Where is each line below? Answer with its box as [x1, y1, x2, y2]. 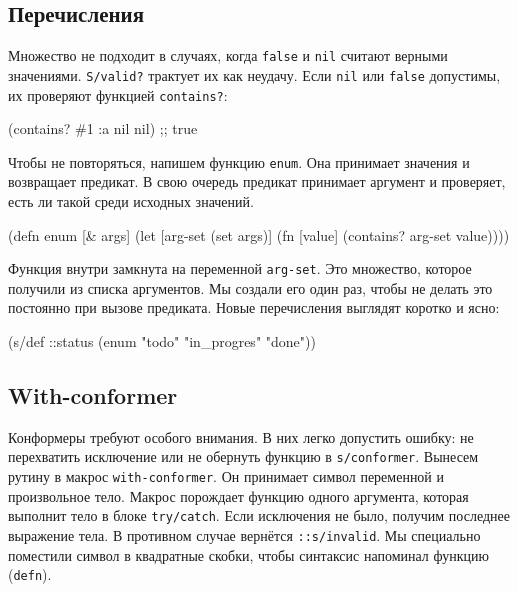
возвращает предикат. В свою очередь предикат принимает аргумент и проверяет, [8, 171, 506, 192]
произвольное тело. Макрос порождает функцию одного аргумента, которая [8, 485, 469, 506]
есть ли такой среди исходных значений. [8, 191, 254, 212]
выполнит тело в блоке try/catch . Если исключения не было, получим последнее [8, 505, 510, 526]
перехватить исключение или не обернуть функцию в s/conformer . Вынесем [8, 446, 479, 467]
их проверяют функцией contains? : [8, 84, 228, 105]
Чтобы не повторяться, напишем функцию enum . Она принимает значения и [8, 151, 470, 172]
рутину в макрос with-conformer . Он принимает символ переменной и [8, 466, 445, 487]
